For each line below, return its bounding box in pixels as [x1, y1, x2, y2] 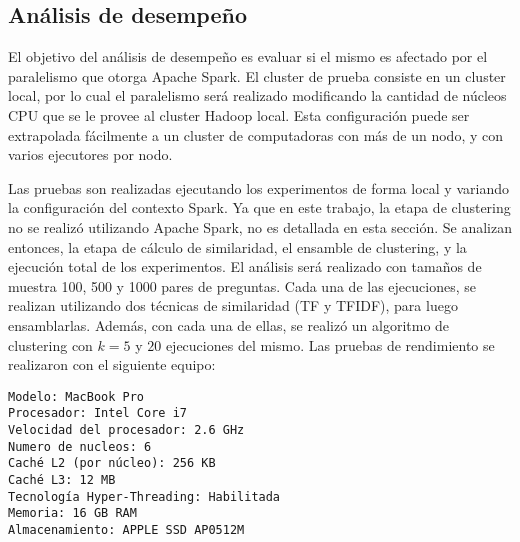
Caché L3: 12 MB [8, 472, 116, 487]
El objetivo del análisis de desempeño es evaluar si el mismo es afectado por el [8, 46, 488, 67]
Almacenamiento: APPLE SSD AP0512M [8, 522, 245, 537]
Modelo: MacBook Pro [8, 389, 145, 404]
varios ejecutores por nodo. [8, 144, 173, 165]
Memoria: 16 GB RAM [8, 506, 137, 521]
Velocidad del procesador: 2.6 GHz [8, 423, 245, 438]
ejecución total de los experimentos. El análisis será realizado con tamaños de [8, 256, 482, 277]
